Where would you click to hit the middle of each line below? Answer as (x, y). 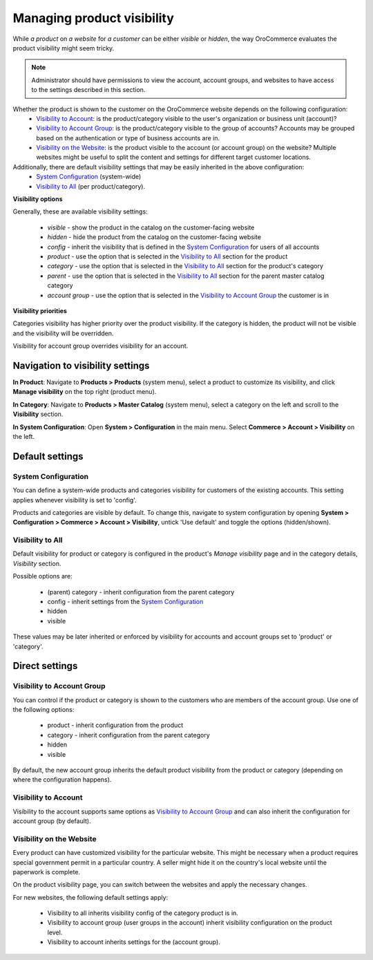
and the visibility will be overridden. (63, 333)
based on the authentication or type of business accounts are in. (128, 138)
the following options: (44, 710)
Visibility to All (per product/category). (90, 186)
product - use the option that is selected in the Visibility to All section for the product (168, 256)
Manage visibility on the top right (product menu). (85, 392)
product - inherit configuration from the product (115, 725)
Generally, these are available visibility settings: (80, 211)
